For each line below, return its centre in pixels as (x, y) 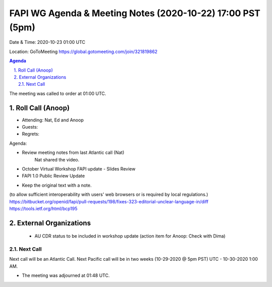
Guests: (30, 127)
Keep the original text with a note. (57, 185)
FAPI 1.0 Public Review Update (53, 176)
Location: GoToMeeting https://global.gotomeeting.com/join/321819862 (83, 51)
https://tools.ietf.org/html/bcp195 (43, 208)
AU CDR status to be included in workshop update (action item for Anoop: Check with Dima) (130, 236)
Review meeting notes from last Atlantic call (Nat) (73, 153)
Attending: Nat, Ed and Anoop (53, 120)
